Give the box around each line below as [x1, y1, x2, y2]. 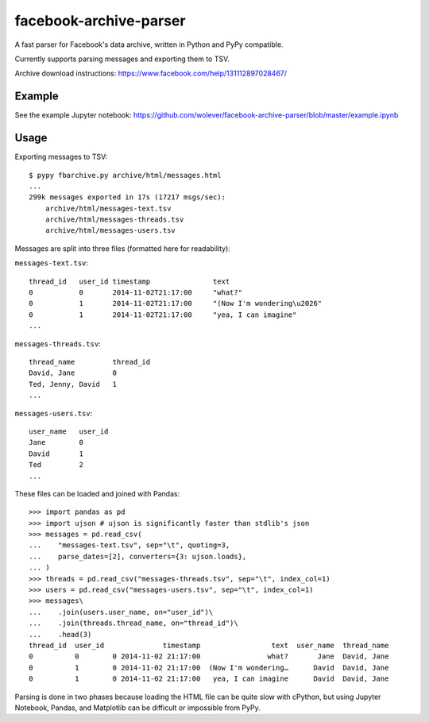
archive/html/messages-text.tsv [44, 203, 172, 213]
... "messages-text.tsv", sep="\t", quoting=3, [29, 541, 230, 550]
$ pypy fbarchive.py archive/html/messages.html [29, 171, 222, 180]
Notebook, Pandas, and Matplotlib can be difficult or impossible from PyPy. [14, 703, 261, 712]
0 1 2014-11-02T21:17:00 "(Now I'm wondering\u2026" [29, 299, 323, 308]
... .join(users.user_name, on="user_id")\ [29, 608, 214, 616]
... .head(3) [29, 630, 92, 639]
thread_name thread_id [29, 357, 151, 366]
